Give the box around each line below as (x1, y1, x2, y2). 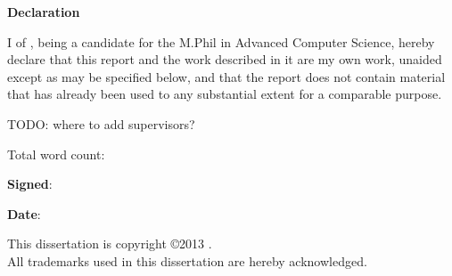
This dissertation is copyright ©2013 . (7, 234, 212, 253)
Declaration (7, 3, 80, 20)
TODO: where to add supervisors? (7, 114, 195, 133)
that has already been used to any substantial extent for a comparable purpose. (7, 85, 442, 103)
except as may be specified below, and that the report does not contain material (7, 67, 446, 85)
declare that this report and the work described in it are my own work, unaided (7, 50, 442, 69)
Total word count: (7, 144, 105, 163)
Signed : (7, 175, 53, 193)
